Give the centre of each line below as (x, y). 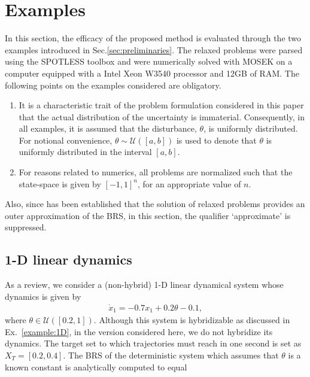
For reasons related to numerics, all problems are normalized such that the (156, 172)
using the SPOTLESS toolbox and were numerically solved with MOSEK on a (149, 61)
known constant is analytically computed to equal (96, 367)
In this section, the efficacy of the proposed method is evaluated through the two (153, 38)
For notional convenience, (66, 140)
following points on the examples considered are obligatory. (113, 85)
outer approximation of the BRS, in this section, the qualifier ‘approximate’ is (148, 215)
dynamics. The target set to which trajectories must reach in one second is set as (153, 343)
